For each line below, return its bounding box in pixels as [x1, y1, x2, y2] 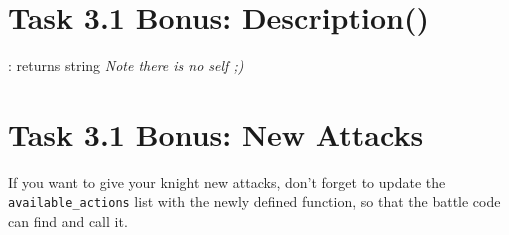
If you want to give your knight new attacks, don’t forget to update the [8, 171, 446, 192]
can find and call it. [8, 211, 128, 232]
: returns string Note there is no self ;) [8, 55, 244, 76]
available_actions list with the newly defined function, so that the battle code [8, 191, 501, 212]
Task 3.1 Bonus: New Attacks [8, 113, 424, 154]
